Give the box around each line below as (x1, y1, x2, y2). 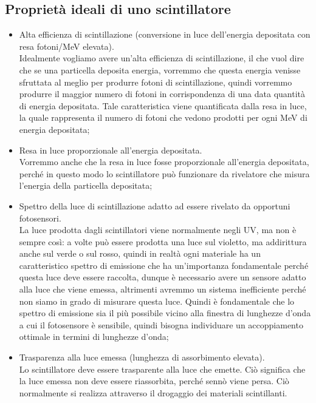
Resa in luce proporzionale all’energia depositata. (19, 143, 202, 156)
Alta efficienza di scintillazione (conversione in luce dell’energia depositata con (19, 28, 311, 41)
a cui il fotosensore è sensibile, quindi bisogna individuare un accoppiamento (19, 318, 303, 331)
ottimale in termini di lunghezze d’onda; (19, 330, 169, 343)
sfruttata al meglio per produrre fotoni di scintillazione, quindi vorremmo (19, 75, 292, 88)
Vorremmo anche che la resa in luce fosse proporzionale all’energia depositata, (19, 155, 309, 168)
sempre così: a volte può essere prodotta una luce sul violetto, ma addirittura (19, 235, 307, 248)
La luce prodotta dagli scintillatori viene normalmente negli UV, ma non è (19, 223, 297, 236)
